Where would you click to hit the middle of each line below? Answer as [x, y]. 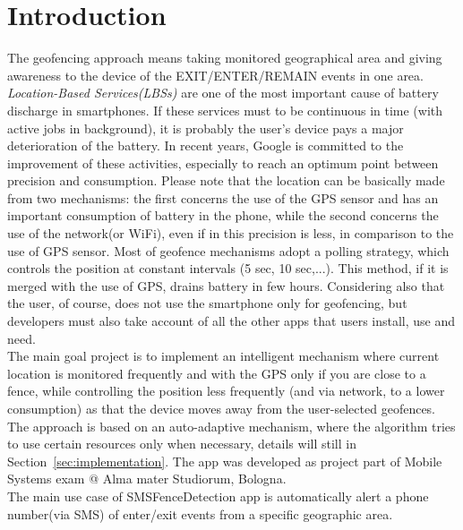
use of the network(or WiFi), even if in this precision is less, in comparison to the [231, 233]
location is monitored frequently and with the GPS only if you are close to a [217, 373]
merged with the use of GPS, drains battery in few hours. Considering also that [226, 285]
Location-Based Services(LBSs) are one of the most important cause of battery [223, 93]
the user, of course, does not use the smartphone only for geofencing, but [207, 303]
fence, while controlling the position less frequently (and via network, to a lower [226, 391]
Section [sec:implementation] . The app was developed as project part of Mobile [225, 461]
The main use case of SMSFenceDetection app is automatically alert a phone [218, 496]
